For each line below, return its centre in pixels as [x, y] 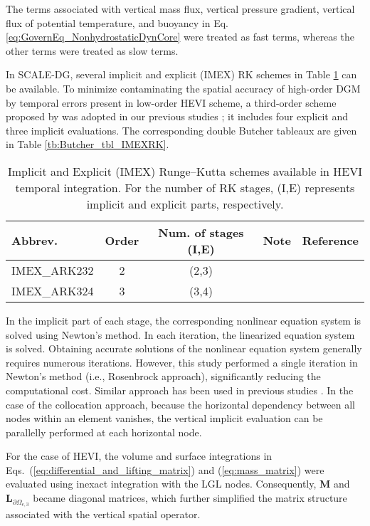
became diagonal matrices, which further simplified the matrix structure [190, 498]
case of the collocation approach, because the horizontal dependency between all [180, 404]
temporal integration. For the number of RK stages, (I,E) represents [185, 187]
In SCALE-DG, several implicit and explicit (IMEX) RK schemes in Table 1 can [181, 74]
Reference [330, 241]
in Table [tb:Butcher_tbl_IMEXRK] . [88, 144]
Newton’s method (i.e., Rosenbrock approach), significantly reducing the [163, 376]
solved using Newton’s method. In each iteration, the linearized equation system [180, 334]
